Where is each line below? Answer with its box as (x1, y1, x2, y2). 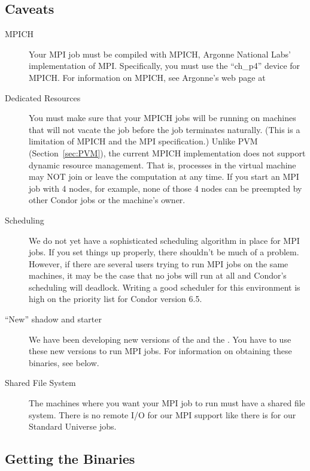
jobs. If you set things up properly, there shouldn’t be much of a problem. (29, 246, 299, 258)
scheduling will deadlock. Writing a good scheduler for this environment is (29, 280, 300, 293)
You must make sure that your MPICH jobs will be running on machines (29, 111, 296, 124)
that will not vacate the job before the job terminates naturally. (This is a (29, 123, 300, 135)
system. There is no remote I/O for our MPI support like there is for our (29, 408, 296, 421)
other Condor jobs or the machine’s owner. (29, 194, 186, 206)
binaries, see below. (29, 356, 99, 369)
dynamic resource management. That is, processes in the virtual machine (29, 158, 296, 171)
